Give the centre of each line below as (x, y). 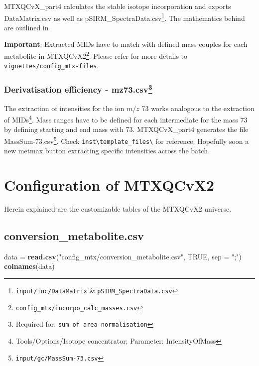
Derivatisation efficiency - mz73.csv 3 (78, 89)
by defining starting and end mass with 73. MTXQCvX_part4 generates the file (126, 129)
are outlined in (26, 27)
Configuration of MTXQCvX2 (109, 185)
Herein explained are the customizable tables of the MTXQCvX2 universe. (118, 209)
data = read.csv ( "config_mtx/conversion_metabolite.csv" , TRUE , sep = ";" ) (123, 256)
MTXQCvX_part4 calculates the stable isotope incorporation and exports (118, 6)
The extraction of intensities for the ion (64, 108)
